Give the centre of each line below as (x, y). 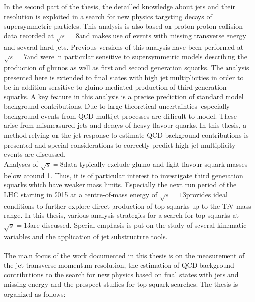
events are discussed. (35, 154)
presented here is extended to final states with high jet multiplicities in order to (124, 77)
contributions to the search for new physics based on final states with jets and (121, 274)
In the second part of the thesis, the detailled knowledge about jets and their (120, 6)
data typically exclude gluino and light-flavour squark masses (156, 164)
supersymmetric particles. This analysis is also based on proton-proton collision (123, 26)
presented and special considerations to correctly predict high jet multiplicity (120, 144)
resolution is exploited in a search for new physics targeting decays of (108, 16)
